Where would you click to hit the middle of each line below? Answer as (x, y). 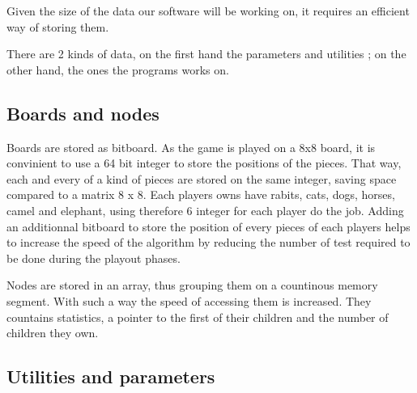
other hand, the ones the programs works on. (118, 69)
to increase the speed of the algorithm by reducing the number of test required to (208, 242)
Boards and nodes (83, 113)
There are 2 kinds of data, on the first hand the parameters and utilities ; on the (206, 54)
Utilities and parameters (111, 376)
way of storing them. (58, 26)
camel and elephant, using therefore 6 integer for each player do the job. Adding (205, 210)
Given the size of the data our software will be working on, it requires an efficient (208, 11)
